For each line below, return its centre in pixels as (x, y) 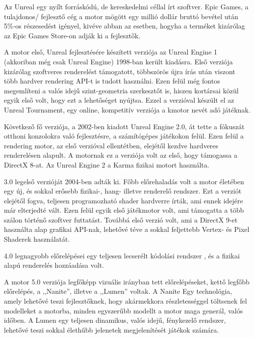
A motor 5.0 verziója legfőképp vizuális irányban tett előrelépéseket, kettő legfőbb (127, 281)
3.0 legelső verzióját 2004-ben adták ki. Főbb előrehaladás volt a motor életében (124, 181)
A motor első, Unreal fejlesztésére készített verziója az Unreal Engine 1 (111, 52)
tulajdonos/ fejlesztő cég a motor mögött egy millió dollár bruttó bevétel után (121, 16)
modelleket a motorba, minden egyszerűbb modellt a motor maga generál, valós (124, 310)
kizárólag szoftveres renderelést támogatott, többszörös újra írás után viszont (120, 71)
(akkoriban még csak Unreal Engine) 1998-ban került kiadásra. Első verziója (118, 61)
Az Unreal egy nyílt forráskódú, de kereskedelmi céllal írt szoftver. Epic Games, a (126, 6)
